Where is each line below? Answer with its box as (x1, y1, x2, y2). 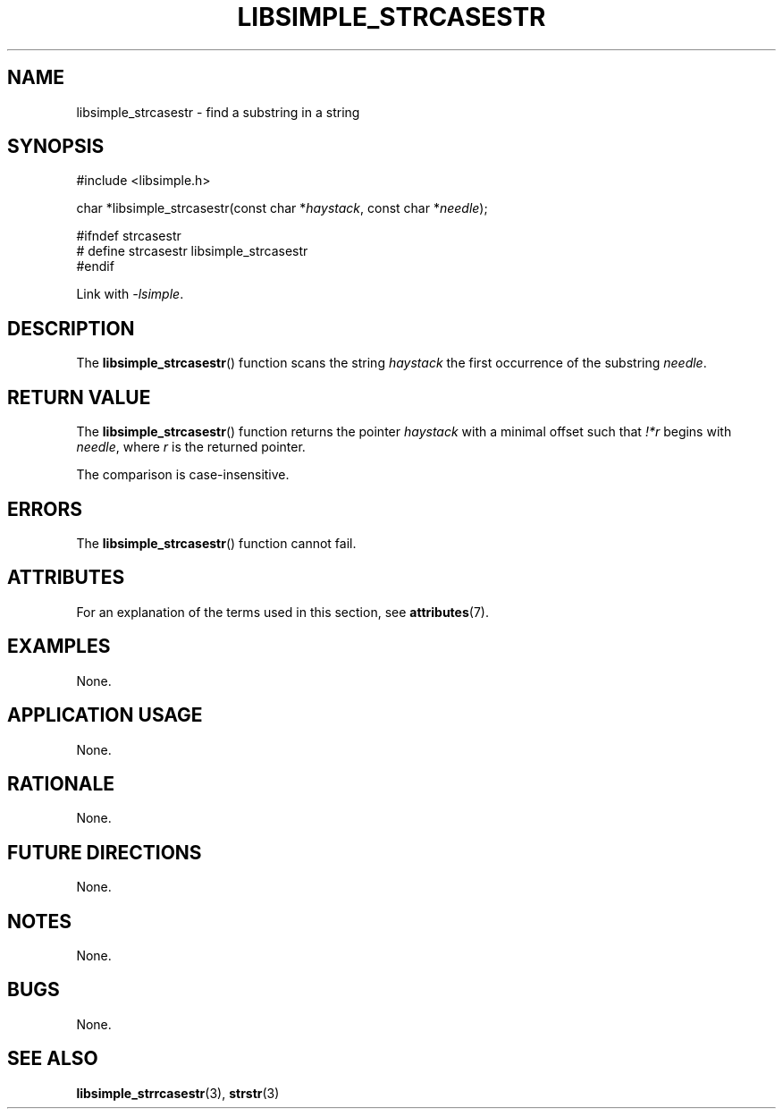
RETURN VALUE (7, 385, 151, 409)
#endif (76, 258, 114, 275)
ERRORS (7, 497, 83, 520)
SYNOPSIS (7, 135, 105, 158)
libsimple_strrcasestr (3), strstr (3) (76, 1085, 280, 1101)
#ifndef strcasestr (76, 228, 181, 244)
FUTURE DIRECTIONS (7, 841, 202, 864)
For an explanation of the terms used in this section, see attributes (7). (76, 604, 489, 620)
